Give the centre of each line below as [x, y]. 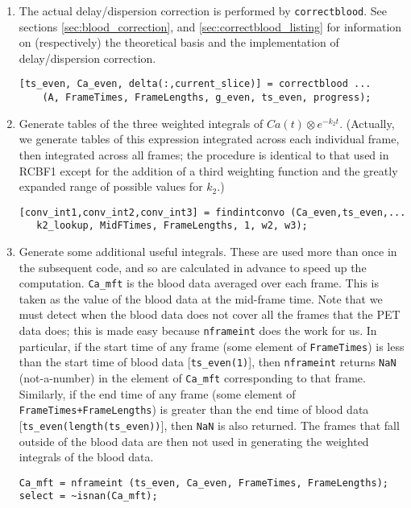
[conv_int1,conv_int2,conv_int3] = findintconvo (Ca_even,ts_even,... [212, 212]
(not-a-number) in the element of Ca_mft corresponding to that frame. [192, 378]
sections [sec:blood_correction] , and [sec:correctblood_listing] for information [210, 26]
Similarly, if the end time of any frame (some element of [157, 393]
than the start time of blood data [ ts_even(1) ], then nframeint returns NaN [208, 362]
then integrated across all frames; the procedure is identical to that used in [204, 154]
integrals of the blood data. [86, 457]
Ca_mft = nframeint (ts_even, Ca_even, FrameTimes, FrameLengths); [203, 483]
